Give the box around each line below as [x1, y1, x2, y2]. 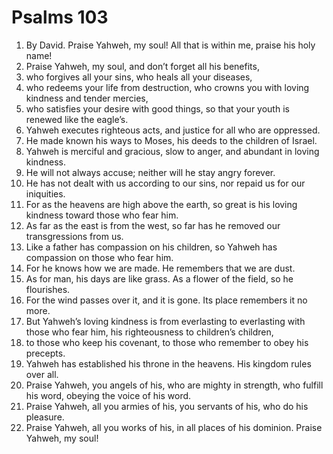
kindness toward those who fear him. [25, 209, 179, 221]
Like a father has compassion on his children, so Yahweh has [25, 241, 278, 253]
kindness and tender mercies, [25, 92, 149, 104]
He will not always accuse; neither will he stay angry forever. [25, 166, 276, 178]
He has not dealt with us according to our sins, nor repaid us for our [25, 177, 306, 189]
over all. [25, 368, 59, 380]
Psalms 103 [11, 6, 109, 29]
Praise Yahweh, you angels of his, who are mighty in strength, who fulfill [25, 379, 324, 391]
